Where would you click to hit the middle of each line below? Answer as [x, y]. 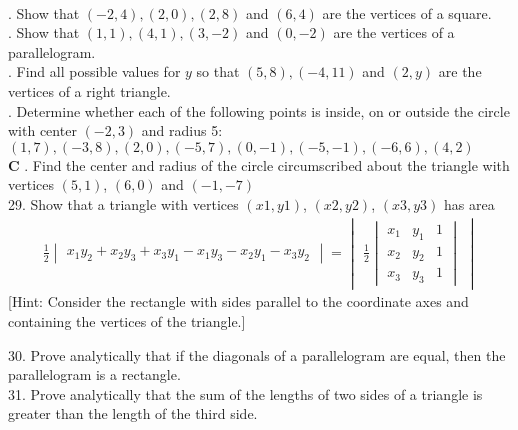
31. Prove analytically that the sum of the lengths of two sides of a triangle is [245, 393]
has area [469, 203]
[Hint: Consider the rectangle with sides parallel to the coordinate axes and [238, 301]
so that [218, 71]
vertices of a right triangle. [89, 90]
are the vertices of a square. [407, 12]
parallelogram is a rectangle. [94, 374]
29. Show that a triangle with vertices [123, 203]
